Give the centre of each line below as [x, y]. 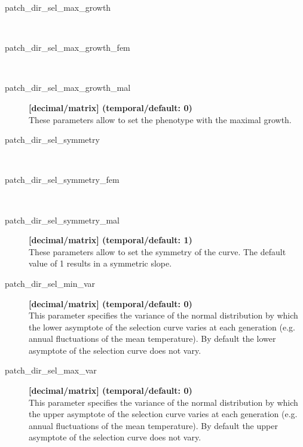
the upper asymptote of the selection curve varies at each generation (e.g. [163, 414]
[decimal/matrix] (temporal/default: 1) [111, 240]
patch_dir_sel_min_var [50, 283]
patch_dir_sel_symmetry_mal [62, 220]
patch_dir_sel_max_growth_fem [68, 48]
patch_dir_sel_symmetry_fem [62, 180]
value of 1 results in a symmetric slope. [100, 263]
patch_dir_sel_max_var [51, 370]
